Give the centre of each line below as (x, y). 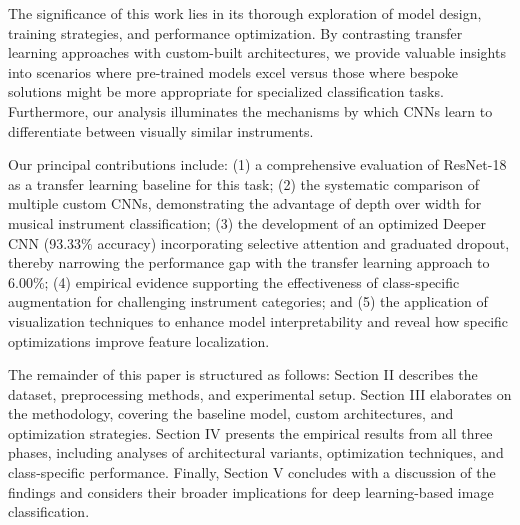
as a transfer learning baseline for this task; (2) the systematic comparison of (243, 183)
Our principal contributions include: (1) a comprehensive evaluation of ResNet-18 (257, 164)
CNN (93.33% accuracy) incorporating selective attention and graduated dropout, (259, 242)
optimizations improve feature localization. (139, 340)
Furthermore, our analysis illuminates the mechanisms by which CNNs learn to (250, 110)
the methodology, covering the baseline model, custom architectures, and (231, 413)
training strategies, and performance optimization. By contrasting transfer (235, 32)
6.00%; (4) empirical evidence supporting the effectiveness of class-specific (234, 281)
